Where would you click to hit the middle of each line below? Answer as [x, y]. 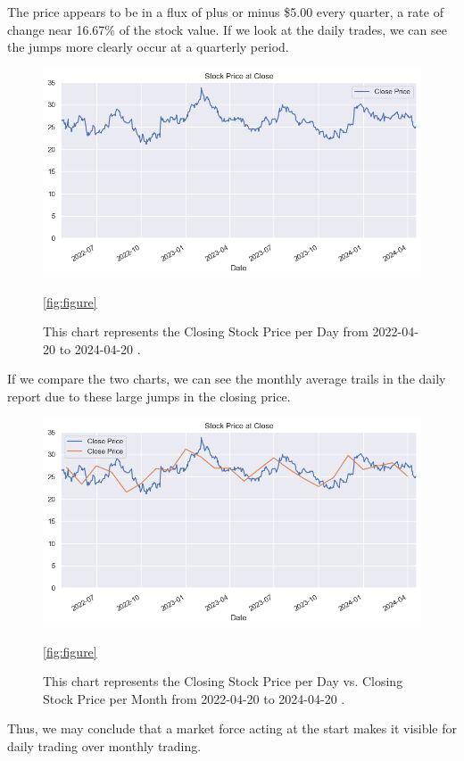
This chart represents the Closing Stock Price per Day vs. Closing [223, 681]
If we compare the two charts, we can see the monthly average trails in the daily [227, 379]
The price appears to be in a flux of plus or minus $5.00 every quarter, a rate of [225, 12]
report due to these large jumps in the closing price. [149, 397]
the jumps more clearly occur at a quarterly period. [148, 47]
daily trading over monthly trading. [104, 745]
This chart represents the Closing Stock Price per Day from [206, 331]
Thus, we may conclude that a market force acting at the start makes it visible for [232, 728]
